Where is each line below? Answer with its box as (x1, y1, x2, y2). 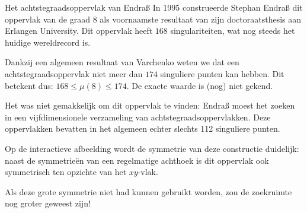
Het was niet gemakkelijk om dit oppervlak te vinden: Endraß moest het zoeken (5, 99, 295, 112)
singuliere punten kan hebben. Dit (160, 67, 284, 80)
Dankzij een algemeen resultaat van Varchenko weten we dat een (5, 56, 239, 68)
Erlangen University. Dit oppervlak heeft (5, 24, 153, 37)
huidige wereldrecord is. (5, 36, 91, 48)
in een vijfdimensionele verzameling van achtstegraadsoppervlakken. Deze (5, 110, 271, 123)
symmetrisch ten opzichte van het (5, 166, 127, 178)
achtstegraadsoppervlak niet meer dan (5, 67, 143, 80)
